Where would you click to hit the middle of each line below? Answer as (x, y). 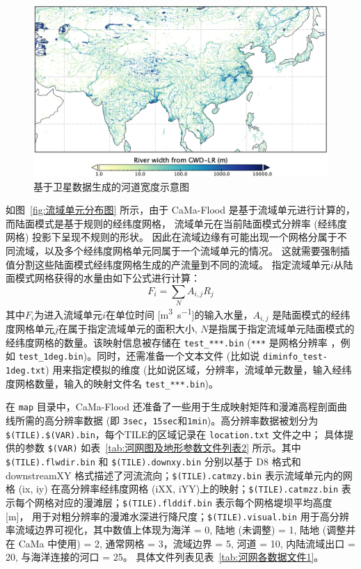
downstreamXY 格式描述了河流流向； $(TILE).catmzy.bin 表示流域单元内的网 (179, 475)
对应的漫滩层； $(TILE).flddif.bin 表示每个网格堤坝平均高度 (193, 502)
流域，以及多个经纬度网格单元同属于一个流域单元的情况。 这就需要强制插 (182, 250)
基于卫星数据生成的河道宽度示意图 (111, 186)
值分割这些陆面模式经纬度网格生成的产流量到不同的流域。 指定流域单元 (168, 264)
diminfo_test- (295, 357)
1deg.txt (26, 371)
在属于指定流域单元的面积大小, (128, 329)
